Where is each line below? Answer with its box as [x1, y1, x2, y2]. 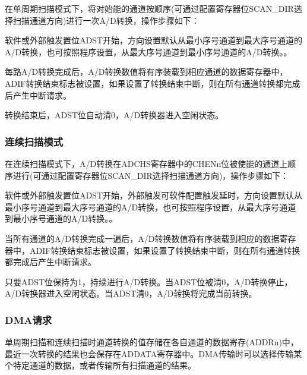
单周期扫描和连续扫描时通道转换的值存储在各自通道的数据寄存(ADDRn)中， [5, 336, 299, 348]
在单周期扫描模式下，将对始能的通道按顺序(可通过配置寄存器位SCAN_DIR [5, 2, 294, 14]
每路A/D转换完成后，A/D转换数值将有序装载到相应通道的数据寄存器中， [5, 65, 288, 78]
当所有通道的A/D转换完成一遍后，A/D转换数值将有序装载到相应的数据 [5, 232, 280, 244]
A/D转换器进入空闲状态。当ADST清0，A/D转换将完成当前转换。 [5, 287, 257, 300]
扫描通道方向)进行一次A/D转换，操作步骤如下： [12, 14, 200, 26]
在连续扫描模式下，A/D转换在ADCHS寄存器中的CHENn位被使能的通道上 [5, 157, 288, 169]
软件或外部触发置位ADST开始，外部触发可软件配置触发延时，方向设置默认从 [5, 189, 303, 201]
